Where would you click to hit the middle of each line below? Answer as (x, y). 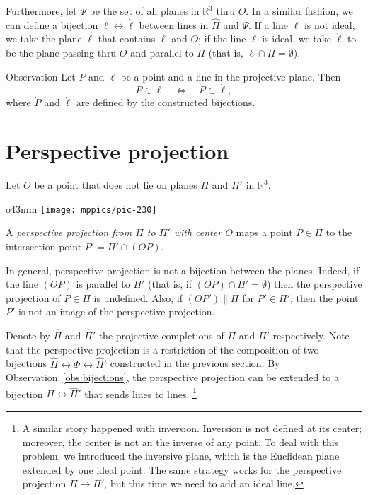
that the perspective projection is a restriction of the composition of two (162, 349)
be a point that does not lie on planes (116, 185)
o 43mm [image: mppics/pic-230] (81, 208)
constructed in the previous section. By (195, 363)
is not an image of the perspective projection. (117, 311)
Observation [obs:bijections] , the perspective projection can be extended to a (173, 377)
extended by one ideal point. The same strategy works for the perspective (182, 469)
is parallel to (103, 284)
